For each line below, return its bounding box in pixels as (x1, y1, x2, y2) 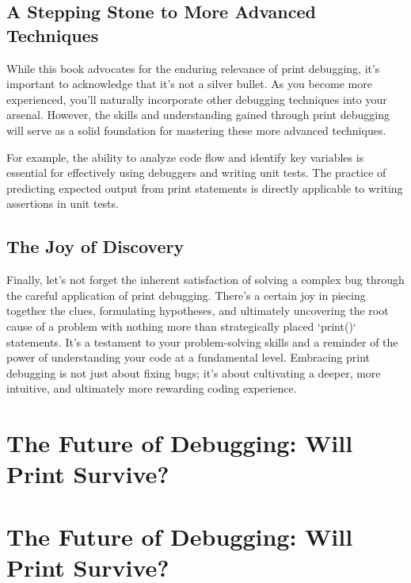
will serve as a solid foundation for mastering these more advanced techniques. (6, 121, 386, 138)
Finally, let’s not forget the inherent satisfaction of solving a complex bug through (6, 271, 405, 288)
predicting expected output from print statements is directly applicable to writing (6, 179, 403, 196)
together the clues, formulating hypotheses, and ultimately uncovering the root (6, 302, 389, 319)
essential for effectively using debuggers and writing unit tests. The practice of (6, 164, 386, 181)
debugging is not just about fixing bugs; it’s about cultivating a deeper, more (6, 364, 381, 381)
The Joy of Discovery (6, 234, 185, 259)
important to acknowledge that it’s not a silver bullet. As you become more (6, 75, 372, 92)
